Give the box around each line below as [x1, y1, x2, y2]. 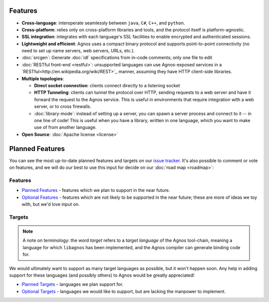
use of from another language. [34, 125, 97, 131]
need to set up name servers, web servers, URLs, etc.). [21, 48, 135, 54]
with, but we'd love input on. [21, 201, 80, 207]
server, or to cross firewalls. [34, 104, 92, 110]
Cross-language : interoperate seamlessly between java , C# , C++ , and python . [21, 20, 185, 26]
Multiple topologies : [21, 75, 64, 82]
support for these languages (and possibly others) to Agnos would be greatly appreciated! [9, 272, 195, 278]
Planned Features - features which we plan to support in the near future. [21, 187, 170, 193]
